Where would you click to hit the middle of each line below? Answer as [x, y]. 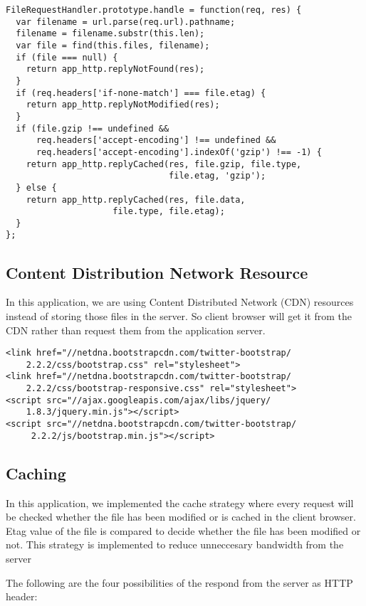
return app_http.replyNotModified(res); [123, 105]
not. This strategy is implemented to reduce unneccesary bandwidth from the [175, 544]
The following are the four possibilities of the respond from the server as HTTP [179, 582]
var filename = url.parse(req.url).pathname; [126, 22]
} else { [36, 187]
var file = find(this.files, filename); [113, 45]
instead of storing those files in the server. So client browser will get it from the [179, 315]
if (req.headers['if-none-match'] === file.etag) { [141, 93]
